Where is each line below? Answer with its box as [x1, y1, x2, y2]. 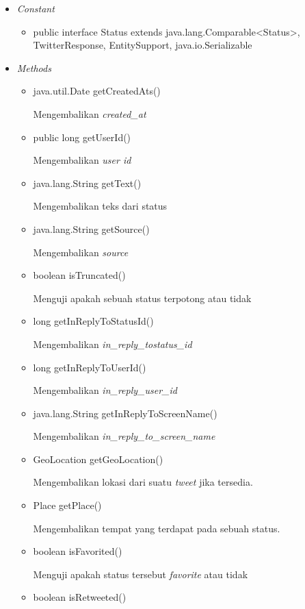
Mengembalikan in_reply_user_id [33, 383, 177, 397]
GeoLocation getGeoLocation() [33, 451, 163, 466]
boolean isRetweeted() [33, 590, 127, 604]
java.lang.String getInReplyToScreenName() [33, 406, 217, 420]
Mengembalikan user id [33, 153, 131, 167]
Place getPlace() [33, 498, 102, 512]
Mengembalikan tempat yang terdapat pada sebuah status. [33, 521, 280, 535]
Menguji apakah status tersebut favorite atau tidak [33, 567, 248, 581]
